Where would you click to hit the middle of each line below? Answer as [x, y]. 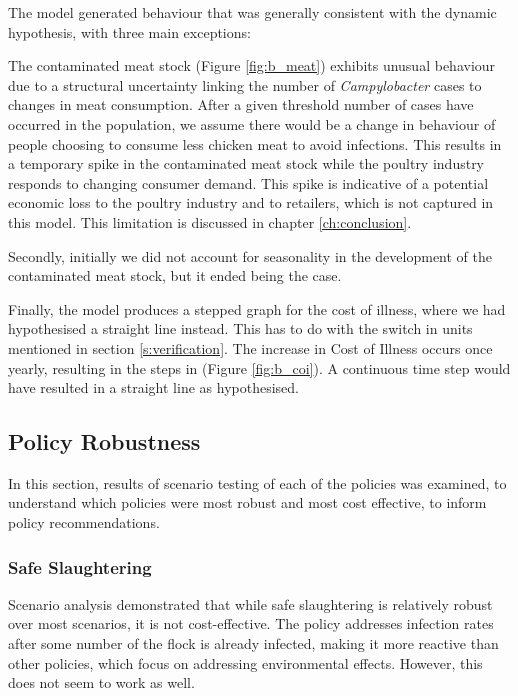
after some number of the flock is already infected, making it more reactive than [253, 643]
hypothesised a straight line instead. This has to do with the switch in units [240, 328]
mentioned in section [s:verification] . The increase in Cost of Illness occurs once [250, 347]
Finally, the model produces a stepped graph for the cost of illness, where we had [257, 308]
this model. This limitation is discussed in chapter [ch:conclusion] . [210, 221]
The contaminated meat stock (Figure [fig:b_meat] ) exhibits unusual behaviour [252, 65]
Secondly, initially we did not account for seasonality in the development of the [250, 255]
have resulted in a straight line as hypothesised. [153, 387]
